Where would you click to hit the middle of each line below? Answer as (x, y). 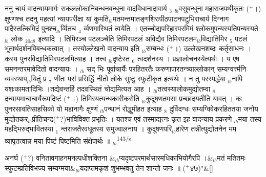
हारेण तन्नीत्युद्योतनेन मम (206, 129)
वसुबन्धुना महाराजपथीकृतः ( (214, 8)
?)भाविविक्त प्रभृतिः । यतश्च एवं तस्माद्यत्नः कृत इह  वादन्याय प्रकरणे (146, 118)
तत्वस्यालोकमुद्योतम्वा (184, 88)
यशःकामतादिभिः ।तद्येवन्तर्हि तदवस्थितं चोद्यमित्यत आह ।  (79, 88)
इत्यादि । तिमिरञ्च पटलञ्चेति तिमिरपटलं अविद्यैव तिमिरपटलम (118, 38)
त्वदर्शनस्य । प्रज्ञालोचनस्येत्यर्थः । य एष (188, 58)
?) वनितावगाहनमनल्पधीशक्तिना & (71, 157)
